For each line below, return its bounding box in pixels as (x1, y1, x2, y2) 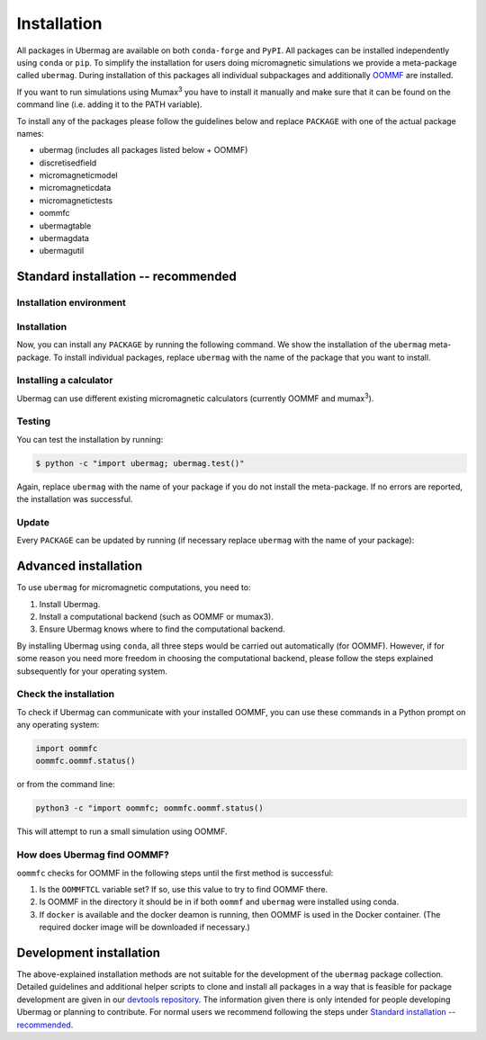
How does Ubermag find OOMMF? (16, 848, 170, 861)
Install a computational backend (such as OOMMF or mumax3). (39, 611, 274, 622)
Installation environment (16, 297, 126, 309)
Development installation (16, 945, 161, 960)
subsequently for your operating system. (16, 666, 168, 677)
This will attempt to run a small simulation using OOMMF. (16, 826, 229, 837)
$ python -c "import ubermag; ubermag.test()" (35, 458, 245, 468)
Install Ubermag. (39, 598, 101, 609)
